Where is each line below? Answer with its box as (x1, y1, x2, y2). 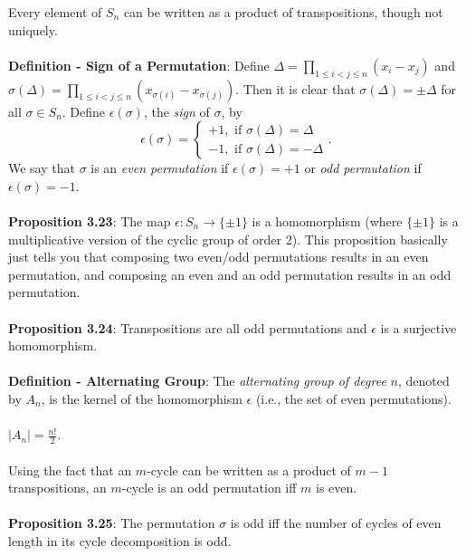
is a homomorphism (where (252, 211, 403, 230)
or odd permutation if (304, 158, 422, 177)
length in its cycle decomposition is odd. (8, 531, 232, 550)
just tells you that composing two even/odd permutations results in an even (8, 247, 429, 266)
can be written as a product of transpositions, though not (123, 3, 443, 21)
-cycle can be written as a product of (147, 460, 351, 479)
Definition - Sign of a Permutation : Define (8, 55, 270, 74)
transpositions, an (8, 478, 107, 497)
